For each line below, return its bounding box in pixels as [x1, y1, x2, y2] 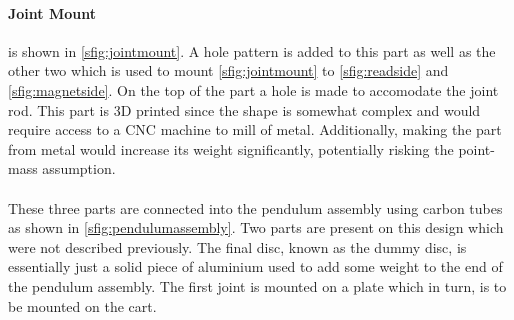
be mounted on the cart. [8, 295, 157, 316]
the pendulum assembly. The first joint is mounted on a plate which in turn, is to [8, 275, 507, 296]
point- [458, 138, 495, 159]
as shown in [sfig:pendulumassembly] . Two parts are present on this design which [8, 217, 504, 238]
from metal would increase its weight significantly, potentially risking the [8, 138, 454, 159]
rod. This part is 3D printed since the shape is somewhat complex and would [8, 99, 481, 120]
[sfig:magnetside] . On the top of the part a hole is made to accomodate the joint [8, 79, 499, 100]
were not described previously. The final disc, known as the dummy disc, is [8, 236, 467, 257]
